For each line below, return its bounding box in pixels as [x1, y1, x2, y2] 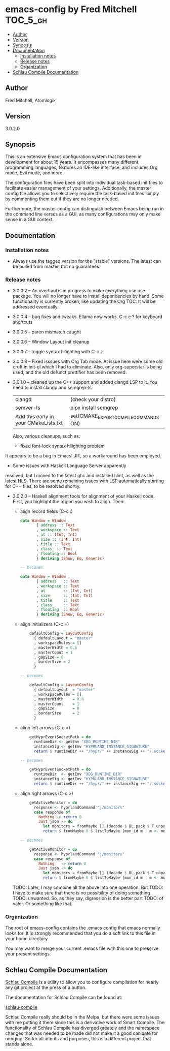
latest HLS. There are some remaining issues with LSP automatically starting [5, 478, 164, 484]
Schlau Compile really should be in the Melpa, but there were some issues [5, 1014, 160, 1020]
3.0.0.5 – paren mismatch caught [12, 329, 81, 335]
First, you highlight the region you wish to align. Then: [12, 498, 125, 504]
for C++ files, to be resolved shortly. [5, 483, 81, 489]
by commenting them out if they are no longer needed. [5, 196, 119, 202]
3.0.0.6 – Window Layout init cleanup [12, 339, 90, 345]
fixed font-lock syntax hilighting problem [20, 443, 105, 449]
